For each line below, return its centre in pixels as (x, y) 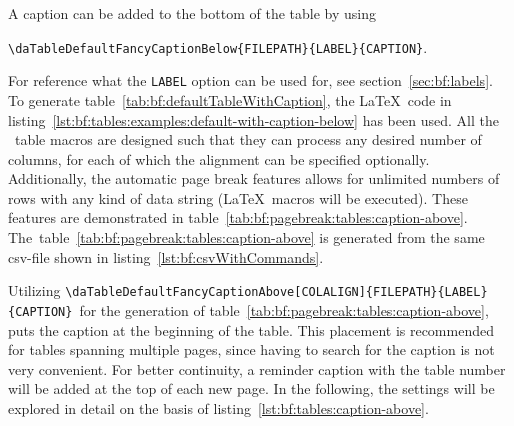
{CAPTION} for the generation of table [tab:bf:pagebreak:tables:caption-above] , (248, 309)
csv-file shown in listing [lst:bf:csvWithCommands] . (166, 256)
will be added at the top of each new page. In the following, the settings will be (251, 388)
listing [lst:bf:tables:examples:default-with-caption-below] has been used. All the (253, 119)
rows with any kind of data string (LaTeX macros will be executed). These (238, 197)
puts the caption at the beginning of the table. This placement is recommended (251, 329)
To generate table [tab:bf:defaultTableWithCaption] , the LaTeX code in (230, 99)
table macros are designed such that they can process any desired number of (248, 139)
